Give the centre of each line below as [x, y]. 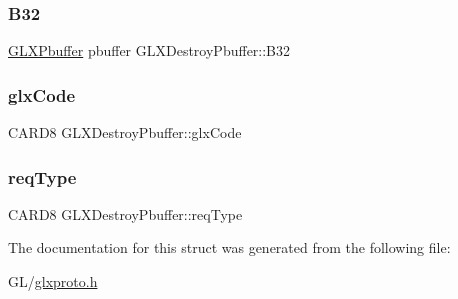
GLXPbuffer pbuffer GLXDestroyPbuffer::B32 [149, 50]
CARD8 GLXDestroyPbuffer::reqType [125, 213]
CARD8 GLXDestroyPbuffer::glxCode [125, 132]
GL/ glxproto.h [53, 281]
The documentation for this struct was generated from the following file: [229, 247]
